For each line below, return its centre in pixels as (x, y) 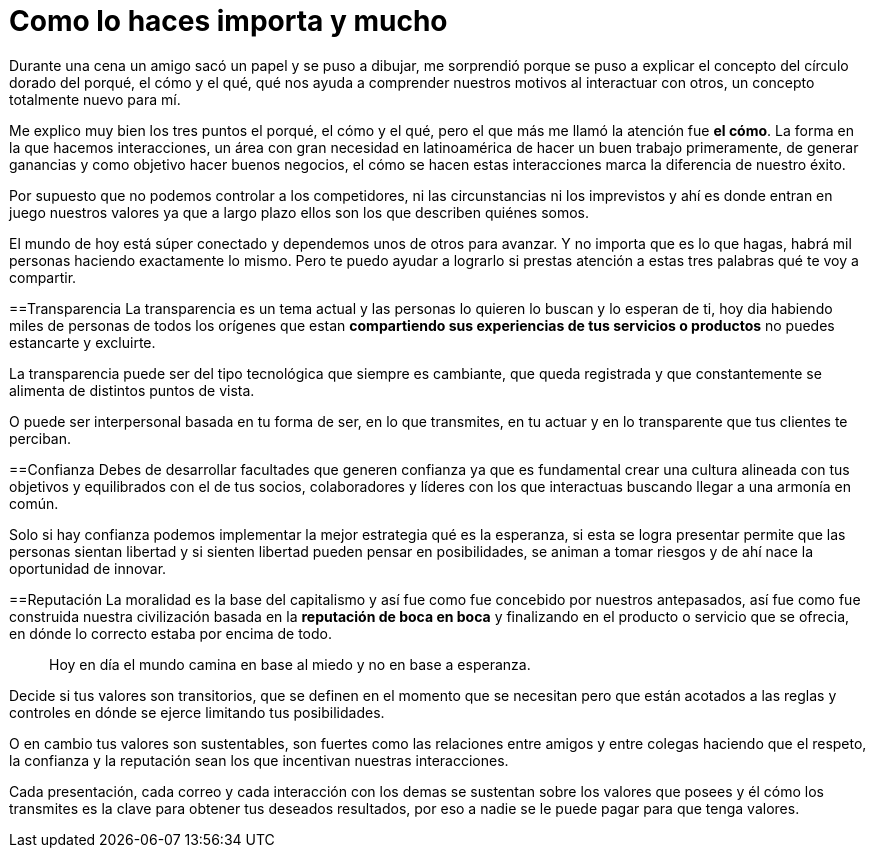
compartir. (43, 277)
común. (34, 503)
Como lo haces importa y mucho (228, 21)
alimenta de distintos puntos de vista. (132, 390)
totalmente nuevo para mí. (95, 99)
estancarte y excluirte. (82, 342)
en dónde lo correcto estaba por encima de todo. (170, 633)
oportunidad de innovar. (88, 568)
